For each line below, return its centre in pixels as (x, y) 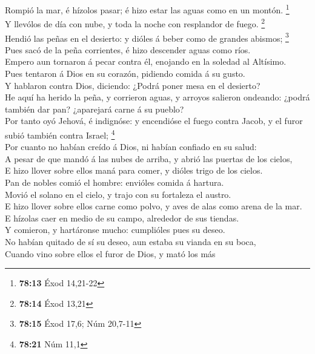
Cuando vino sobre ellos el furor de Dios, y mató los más (110, 253)
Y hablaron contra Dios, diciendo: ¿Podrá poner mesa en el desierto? (133, 85)
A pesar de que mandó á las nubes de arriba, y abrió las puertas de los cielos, (149, 158)
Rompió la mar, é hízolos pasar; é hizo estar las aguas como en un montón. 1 (147, 9)
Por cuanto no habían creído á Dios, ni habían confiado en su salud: (131, 147)
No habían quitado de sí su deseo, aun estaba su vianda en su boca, (131, 241)
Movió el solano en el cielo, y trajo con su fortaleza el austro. (118, 194)
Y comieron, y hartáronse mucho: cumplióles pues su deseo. (115, 230)
